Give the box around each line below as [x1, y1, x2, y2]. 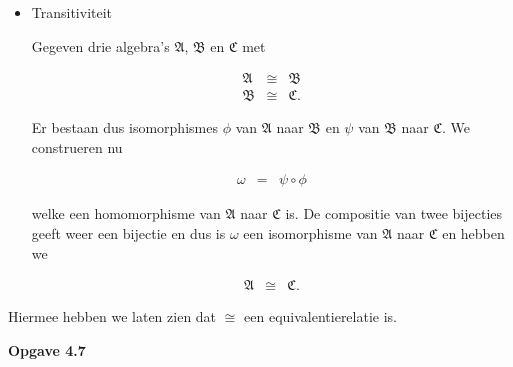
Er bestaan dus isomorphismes [31, 117, 218, 138]
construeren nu [31, 136, 123, 157]
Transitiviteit [31, 2, 113, 22]
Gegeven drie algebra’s [31, 35, 170, 56]
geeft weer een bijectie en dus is [31, 223, 226, 244]
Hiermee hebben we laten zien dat [8, 306, 217, 327]
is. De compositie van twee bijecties [285, 203, 503, 224]
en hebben [442, 223, 505, 244]
